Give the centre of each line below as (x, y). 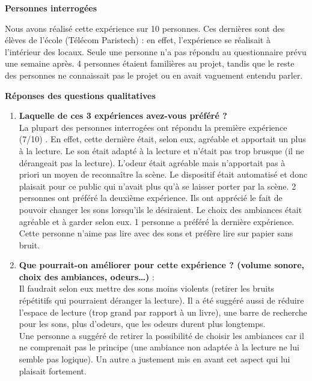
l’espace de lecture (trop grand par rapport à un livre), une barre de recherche (163, 312)
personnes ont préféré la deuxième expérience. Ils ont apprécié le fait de (151, 198)
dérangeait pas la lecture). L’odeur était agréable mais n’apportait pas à (152, 162)
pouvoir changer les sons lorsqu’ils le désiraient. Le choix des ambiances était (161, 209)
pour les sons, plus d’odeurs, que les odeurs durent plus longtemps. (142, 324)
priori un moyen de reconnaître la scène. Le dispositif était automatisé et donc (163, 174)
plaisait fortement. (53, 370)
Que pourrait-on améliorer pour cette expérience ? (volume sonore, (162, 265)
